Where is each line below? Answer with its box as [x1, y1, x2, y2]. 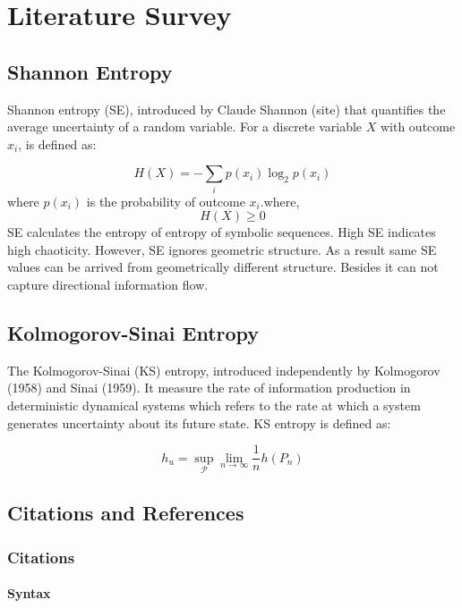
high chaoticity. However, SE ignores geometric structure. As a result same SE [7, 240, 437, 258]
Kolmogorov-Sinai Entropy [7, 319, 260, 347]
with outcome [380, 117, 456, 136]
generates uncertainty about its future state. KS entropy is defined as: [7, 413, 391, 432]
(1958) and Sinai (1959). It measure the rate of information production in [7, 378, 411, 397]
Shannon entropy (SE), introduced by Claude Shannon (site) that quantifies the [7, 99, 446, 118]
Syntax [7, 584, 51, 603]
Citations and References [7, 499, 244, 527]
